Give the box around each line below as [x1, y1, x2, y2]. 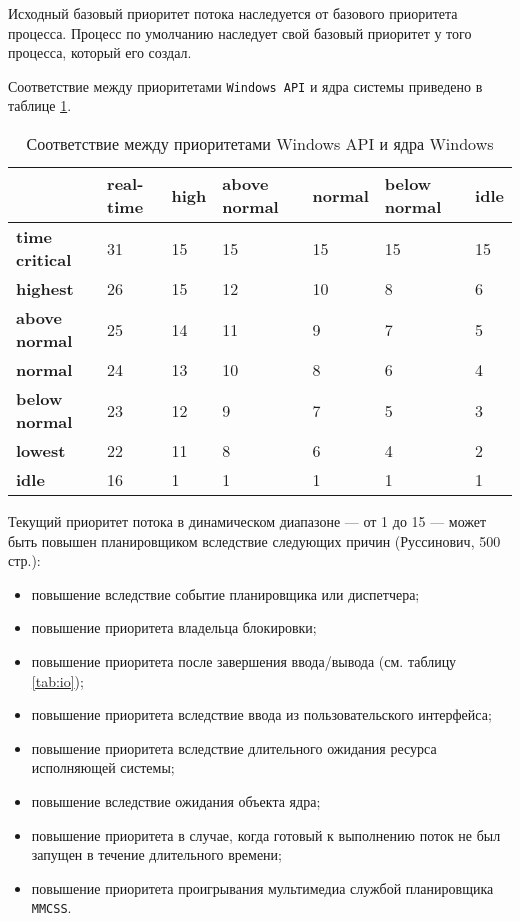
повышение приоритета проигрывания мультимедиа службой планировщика [31, 877, 494, 898]
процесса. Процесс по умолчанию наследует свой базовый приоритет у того [8, 22, 472, 43]
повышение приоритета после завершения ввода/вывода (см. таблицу [31, 651, 457, 671]
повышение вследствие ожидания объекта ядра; [31, 790, 321, 811]
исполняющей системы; [31, 757, 175, 778]
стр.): [8, 550, 41, 571]
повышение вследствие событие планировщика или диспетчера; [31, 583, 420, 604]
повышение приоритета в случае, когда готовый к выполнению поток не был [31, 824, 501, 845]
